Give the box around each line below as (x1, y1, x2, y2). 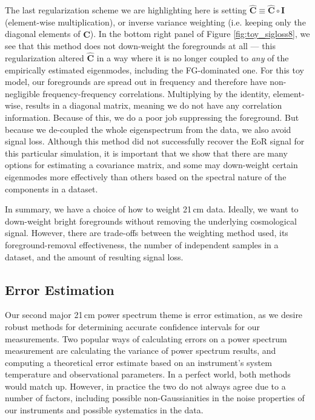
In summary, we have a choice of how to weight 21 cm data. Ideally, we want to (5, 203, 299, 215)
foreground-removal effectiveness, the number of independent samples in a (5, 238, 279, 251)
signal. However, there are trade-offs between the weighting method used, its (5, 226, 288, 239)
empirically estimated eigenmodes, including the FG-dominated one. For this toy (5, 63, 304, 76)
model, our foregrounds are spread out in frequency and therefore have (5, 75, 267, 88)
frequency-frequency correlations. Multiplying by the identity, (42, 87, 271, 100)
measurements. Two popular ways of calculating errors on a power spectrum (5, 332, 287, 345)
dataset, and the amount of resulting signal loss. (5, 250, 184, 263)
